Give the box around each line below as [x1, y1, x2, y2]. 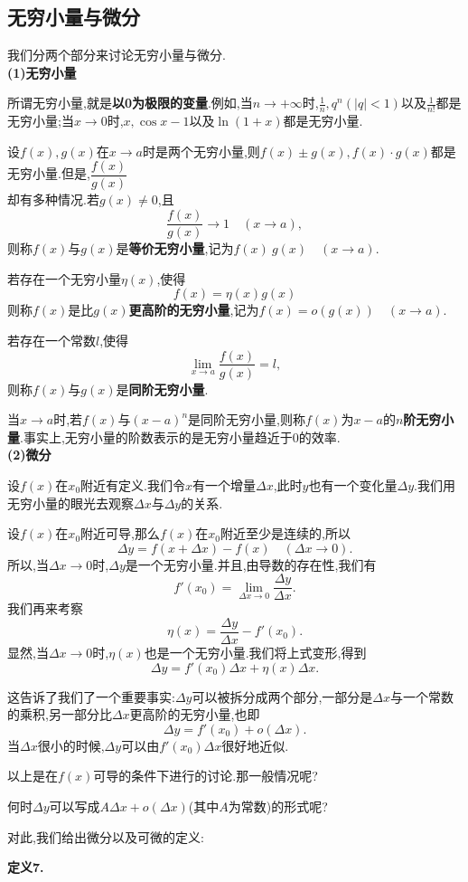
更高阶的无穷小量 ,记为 [128, 300, 259, 319]
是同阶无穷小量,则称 [188, 410, 306, 429]
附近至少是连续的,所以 [220, 524, 351, 543]
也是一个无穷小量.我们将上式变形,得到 [144, 643, 367, 662]
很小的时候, [37, 735, 105, 754]
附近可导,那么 [80, 524, 160, 543]
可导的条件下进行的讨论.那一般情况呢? [93, 766, 318, 785]
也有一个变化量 [308, 475, 398, 494]
